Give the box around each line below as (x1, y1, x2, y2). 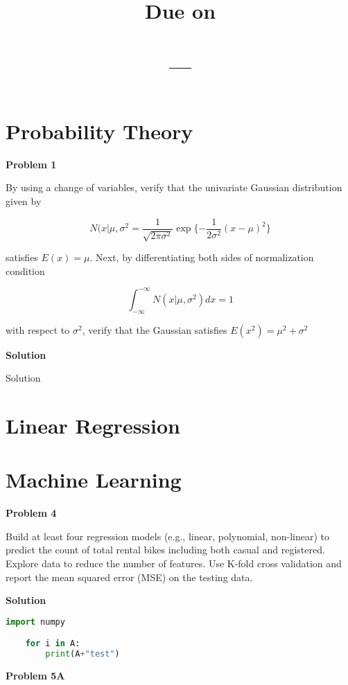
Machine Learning (6, 465, 182, 494)
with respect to (6, 322, 70, 337)
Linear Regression (6, 411, 181, 439)
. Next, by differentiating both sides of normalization (89, 250, 314, 265)
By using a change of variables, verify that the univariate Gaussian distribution (6, 180, 342, 195)
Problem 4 (6, 506, 57, 520)
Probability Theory (6, 116, 193, 145)
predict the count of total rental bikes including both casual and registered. (6, 542, 325, 557)
